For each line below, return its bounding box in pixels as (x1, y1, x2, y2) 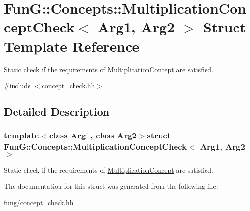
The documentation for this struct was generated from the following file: (4, 181, 218, 191)
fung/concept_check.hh (4, 197, 74, 207)
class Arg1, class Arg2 (49, 129, 137, 141)
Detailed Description (4, 104, 110, 119)
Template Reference (4, 36, 140, 56)
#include (4, 80, 31, 90)
